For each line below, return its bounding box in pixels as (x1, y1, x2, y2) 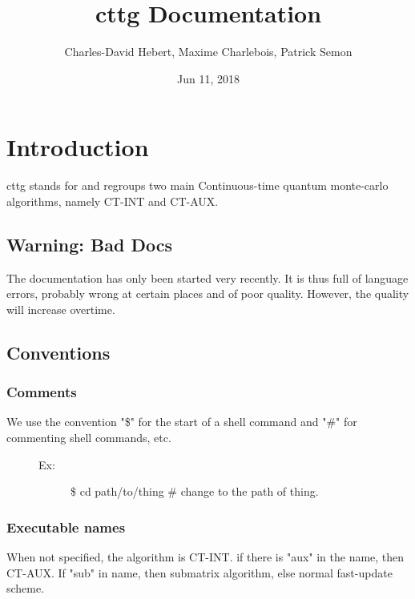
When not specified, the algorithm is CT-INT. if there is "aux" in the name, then (6, 549, 405, 565)
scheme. (6, 580, 45, 597)
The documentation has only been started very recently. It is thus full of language (6, 269, 409, 286)
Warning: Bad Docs (6, 231, 172, 256)
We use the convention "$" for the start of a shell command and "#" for (6, 413, 357, 430)
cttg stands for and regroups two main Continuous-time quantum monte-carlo (6, 177, 389, 194)
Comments (6, 382, 77, 402)
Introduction (6, 131, 149, 163)
